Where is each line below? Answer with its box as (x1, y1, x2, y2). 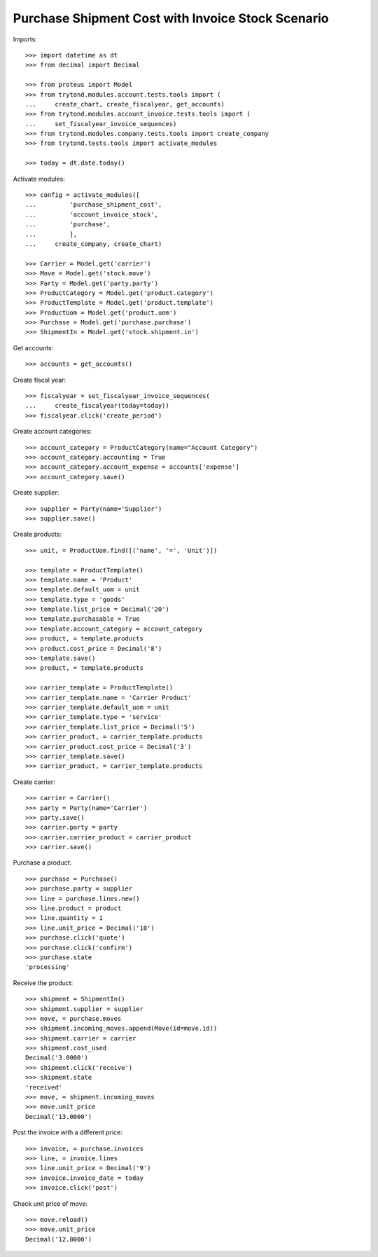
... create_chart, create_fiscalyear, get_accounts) (25, 100, 225, 108)
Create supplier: (13, 488, 59, 497)
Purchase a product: (13, 858, 72, 867)
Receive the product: (13, 978, 73, 987)
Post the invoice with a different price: (13, 1128, 122, 1136)
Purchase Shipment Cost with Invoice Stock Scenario (13, 11, 329, 26)
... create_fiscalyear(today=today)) (25, 401, 169, 410)
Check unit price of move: (13, 1199, 87, 1208)
